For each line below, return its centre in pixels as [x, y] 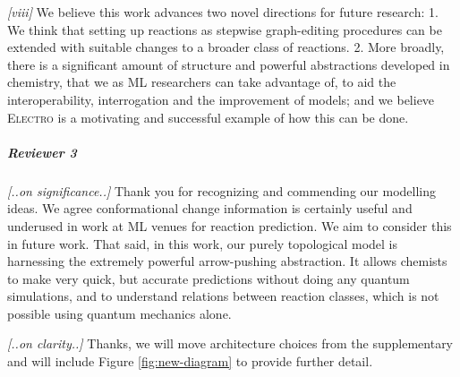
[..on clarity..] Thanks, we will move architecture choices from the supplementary [230, 343]
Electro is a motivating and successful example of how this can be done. [208, 117]
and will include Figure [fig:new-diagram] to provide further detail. [190, 361]
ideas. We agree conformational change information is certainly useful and [210, 208]
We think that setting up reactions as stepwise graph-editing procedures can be [225, 29]
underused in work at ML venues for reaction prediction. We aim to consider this [230, 225]
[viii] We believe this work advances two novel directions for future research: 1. [223, 12]
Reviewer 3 [42, 152]
